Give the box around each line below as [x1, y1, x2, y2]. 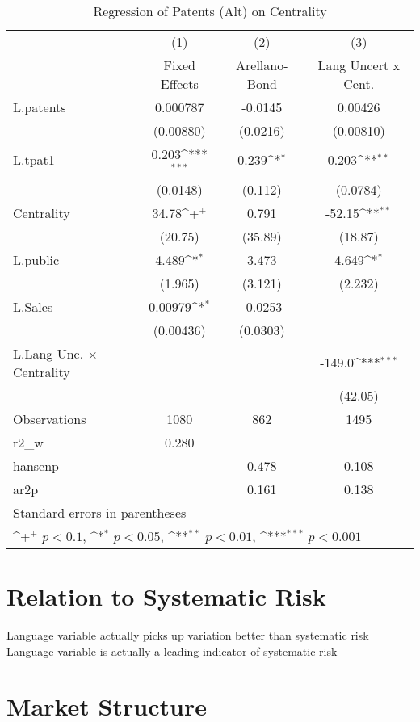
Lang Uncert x [317, 56, 400, 74]
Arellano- [236, 56, 288, 74]
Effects [160, 74, 199, 93]
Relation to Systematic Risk [6, 579, 326, 612]
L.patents [13, 98, 66, 116]
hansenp [13, 455, 59, 475]
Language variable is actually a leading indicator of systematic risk [6, 642, 338, 659]
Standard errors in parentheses [13, 502, 187, 522]
